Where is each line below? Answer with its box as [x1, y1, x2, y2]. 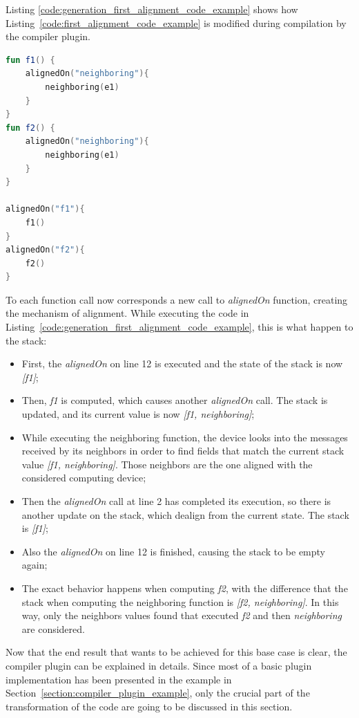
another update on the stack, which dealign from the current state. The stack [21, 507, 349, 522]
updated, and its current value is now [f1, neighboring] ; [21, 407, 255, 421]
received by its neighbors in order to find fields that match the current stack [21, 443, 345, 458]
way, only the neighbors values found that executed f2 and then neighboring [21, 608, 342, 623]
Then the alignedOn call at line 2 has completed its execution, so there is [21, 494, 331, 508]
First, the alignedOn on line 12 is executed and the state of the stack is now [21, 356, 343, 371]
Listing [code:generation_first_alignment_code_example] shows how [6, 2, 298, 16]
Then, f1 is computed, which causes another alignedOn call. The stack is [21, 393, 328, 407]
